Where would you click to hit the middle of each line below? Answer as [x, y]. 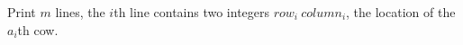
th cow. [38, 29]
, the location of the [401, 12]
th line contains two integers [192, 12]
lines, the [80, 12]
